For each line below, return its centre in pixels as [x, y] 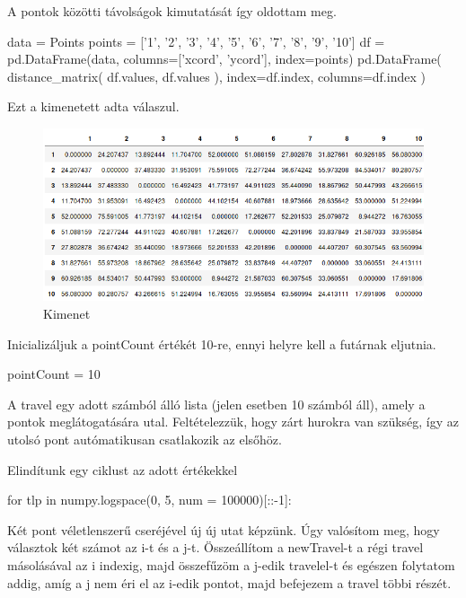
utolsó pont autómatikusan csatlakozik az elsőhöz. [145, 439]
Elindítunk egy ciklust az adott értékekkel [123, 469]
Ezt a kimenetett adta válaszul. [93, 106]
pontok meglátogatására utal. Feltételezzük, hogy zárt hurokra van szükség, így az [233, 422]
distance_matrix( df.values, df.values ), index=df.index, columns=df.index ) [216, 76]
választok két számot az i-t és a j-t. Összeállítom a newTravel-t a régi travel [215, 547]
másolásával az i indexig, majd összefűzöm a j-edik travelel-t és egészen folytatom [231, 564]
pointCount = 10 [54, 374]
